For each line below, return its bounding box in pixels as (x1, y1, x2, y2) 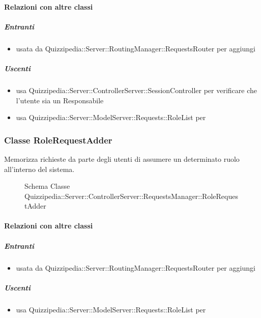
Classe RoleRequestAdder (4, 133, 112, 146)
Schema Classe (24, 181, 70, 191)
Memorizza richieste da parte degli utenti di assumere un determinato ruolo (4, 153, 240, 164)
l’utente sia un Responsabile (16, 95, 104, 105)
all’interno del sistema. (4, 163, 75, 174)
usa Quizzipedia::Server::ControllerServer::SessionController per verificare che (16, 84, 257, 95)
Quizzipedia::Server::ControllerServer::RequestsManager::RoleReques (24, 190, 238, 201)
